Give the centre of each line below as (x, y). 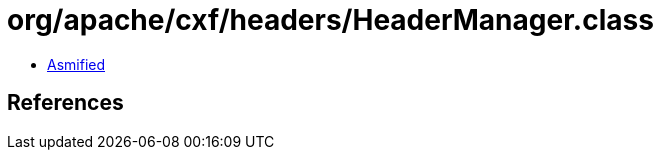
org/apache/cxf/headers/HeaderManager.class (330, 20)
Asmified (76, 64)
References (65, 103)
